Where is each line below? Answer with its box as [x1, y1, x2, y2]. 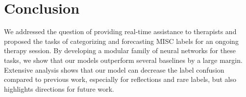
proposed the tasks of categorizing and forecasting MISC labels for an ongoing [4, 36, 239, 46]
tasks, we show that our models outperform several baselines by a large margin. [4, 55, 243, 65]
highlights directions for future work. [4, 83, 114, 94]
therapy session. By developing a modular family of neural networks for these [4, 45, 236, 56]
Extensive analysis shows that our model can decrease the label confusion [4, 64, 224, 75]
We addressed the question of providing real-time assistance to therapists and [4, 26, 237, 37]
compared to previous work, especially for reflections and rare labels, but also [4, 74, 236, 84]
